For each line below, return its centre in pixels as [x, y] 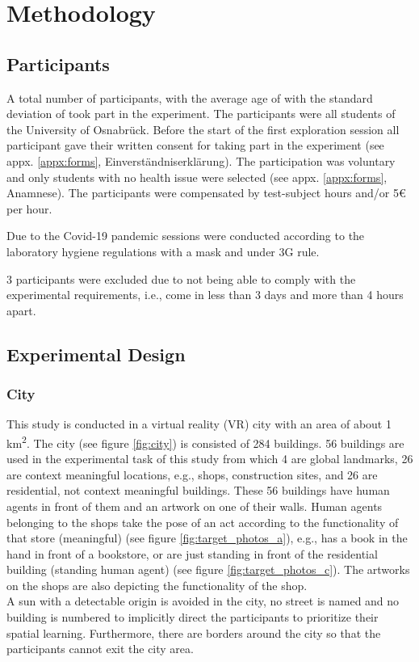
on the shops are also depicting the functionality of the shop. [157, 585]
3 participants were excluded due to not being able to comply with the [181, 278]
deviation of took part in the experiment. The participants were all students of [201, 114]
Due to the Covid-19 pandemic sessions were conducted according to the [186, 236]
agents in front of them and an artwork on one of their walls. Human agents [195, 506]
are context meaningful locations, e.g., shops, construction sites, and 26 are [192, 474]
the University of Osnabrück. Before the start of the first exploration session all [203, 129]
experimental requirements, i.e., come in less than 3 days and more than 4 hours [205, 295]
